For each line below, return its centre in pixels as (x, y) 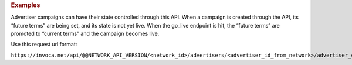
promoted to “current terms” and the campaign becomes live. (85, 34)
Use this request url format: (44, 45)
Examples (26, 5)
